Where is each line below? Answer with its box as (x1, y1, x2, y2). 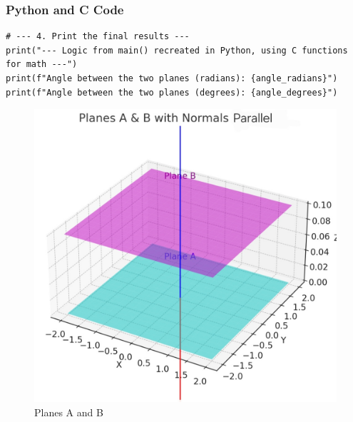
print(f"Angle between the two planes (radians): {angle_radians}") (6, 73, 338, 83)
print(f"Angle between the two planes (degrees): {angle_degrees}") (6, 87, 338, 98)
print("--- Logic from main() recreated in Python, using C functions (6, 45, 348, 56)
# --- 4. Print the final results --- (6, 31, 190, 42)
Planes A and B (34, 404, 103, 419)
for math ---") (6, 59, 78, 70)
